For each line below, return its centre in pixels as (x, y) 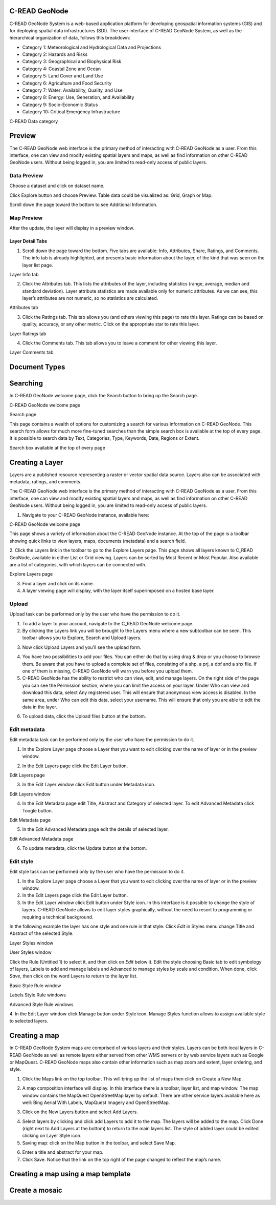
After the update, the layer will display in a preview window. (72, 228)
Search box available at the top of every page (57, 447)
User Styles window (31, 952)
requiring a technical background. (58, 917)
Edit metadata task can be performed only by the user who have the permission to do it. (102, 740)
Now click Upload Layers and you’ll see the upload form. (82, 647)
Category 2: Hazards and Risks (55, 54)
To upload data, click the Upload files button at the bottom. (84, 716)
